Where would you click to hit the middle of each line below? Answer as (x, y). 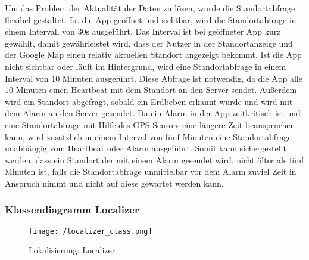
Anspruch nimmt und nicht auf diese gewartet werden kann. (114, 183)
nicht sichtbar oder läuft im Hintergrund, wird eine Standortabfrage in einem (146, 66)
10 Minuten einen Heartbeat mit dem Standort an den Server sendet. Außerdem (151, 90)
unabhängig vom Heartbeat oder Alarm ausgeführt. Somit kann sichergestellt (146, 148)
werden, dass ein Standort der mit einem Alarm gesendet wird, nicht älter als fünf (154, 160)
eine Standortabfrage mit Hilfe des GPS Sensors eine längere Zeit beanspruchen (150, 124)
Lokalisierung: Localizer (72, 250)
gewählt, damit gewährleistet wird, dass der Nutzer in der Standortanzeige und (149, 43)
